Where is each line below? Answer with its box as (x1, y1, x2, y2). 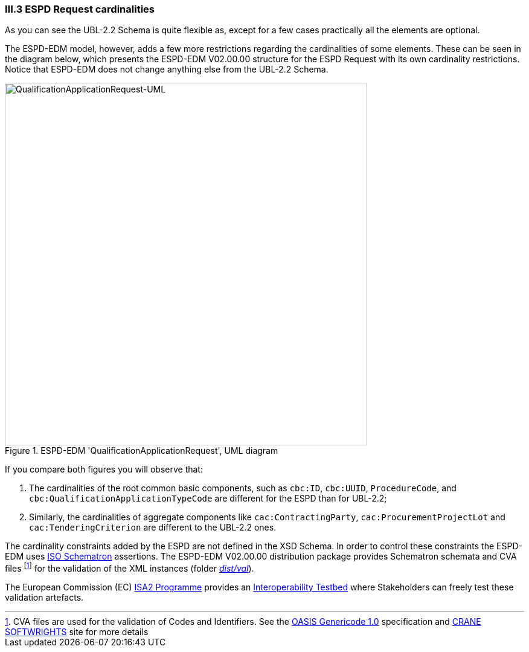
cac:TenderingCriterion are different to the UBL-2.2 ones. (29, 522, 277, 533)
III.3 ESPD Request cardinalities (5, 3, 155, 15)
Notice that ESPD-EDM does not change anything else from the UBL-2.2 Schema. (5, 64, 329, 75)
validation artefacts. (5, 592, 84, 603)
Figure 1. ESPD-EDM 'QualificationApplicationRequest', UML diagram (5, 445, 278, 456)
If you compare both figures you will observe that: (5, 464, 203, 475)
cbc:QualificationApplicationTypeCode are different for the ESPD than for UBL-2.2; (29, 493, 387, 504)
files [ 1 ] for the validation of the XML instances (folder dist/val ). (5, 561, 254, 574)
